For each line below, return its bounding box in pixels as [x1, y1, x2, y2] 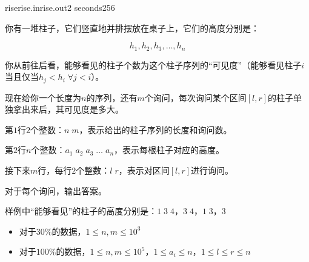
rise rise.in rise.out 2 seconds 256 [5, 1, 115, 13]
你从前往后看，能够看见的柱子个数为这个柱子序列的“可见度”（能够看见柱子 [5, 58, 302, 71]
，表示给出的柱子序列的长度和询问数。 [79, 123, 232, 136]
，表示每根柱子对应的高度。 [114, 143, 225, 156]
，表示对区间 [118, 164, 170, 177]
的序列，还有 [86, 91, 138, 103]
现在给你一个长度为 [5, 91, 81, 103]
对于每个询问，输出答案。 [5, 184, 107, 197]
